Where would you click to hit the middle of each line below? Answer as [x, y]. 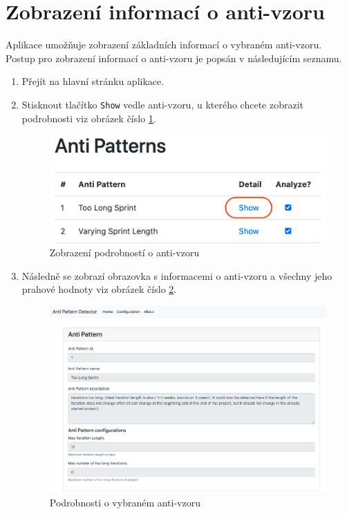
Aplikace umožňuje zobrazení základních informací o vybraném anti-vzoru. [164, 45]
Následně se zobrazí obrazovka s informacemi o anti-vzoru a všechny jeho [177, 275]
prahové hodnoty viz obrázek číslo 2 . [99, 289]
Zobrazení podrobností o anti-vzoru [124, 253]
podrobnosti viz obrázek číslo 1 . [89, 118]
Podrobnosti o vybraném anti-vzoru [125, 503]
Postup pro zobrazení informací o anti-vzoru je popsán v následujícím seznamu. [174, 58]
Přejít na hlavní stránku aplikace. [93, 81]
